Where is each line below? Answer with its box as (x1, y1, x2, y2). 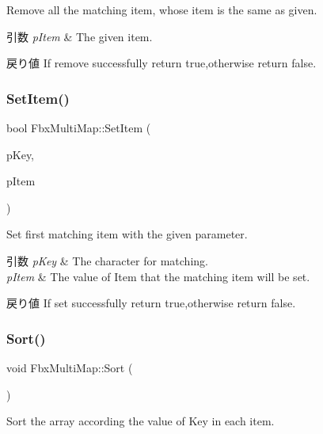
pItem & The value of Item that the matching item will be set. (6, 268, 310, 284)
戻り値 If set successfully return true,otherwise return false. (6, 295, 296, 311)
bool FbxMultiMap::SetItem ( (6, 120, 151, 135)
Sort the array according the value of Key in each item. (6, 413, 275, 429)
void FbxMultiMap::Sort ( (6, 359, 133, 375)
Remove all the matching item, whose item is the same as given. (6, 2, 317, 17)
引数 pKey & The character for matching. (6, 252, 208, 268)
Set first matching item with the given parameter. (6, 226, 248, 242)
